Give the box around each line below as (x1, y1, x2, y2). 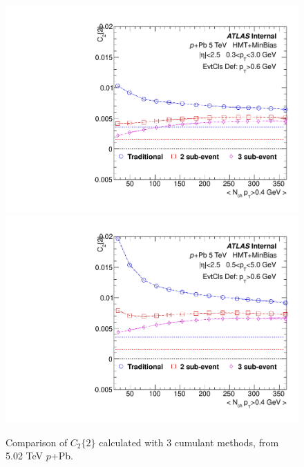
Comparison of (6, 435, 68, 449)
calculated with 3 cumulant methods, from (99, 435, 279, 449)
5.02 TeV (6, 448, 44, 463)
